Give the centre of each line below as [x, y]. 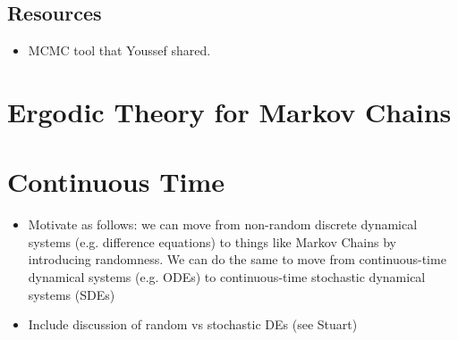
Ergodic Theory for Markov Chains [229, 111]
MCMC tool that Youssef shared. [119, 50]
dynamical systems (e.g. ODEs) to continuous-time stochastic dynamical [227, 277]
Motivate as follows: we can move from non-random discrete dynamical [223, 224]
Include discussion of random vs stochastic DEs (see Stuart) [193, 324]
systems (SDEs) [72, 294]
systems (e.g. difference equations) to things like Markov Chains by [212, 241]
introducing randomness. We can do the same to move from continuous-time [237, 259]
